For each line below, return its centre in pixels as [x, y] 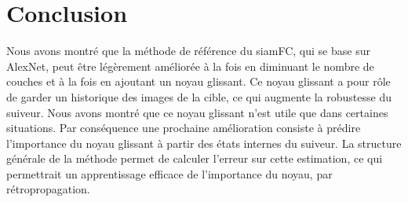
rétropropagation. [48, 189]
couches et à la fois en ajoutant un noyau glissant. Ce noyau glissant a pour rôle [199, 81]
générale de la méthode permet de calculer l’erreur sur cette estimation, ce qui [195, 158]
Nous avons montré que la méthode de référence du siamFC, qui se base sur [188, 51]
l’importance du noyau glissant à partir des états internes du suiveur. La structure [204, 143]
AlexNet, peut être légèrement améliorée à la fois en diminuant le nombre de [190, 66]
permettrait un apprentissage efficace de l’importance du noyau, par [169, 173]
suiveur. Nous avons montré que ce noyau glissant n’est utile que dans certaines [197, 112]
